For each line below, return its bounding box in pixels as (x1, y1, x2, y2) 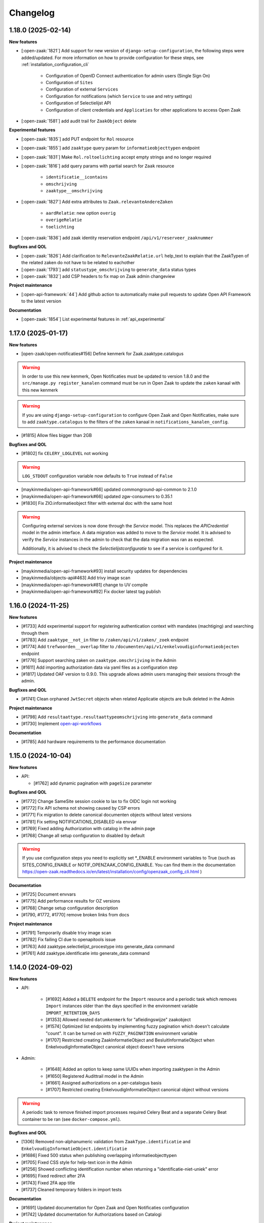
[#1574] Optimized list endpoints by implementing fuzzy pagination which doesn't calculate (45, 1023, 230, 1029)
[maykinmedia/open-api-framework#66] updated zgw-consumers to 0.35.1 (21, 493, 173, 499)
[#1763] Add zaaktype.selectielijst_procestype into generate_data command (21, 943, 175, 949)
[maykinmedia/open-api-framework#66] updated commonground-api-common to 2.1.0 (21, 487, 197, 493)
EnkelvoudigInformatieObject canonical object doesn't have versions (45, 1044, 184, 1050)
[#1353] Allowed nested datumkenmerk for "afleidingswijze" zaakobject (45, 1017, 191, 1022)
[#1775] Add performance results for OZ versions (21, 898, 121, 904)
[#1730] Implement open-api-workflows (21, 721, 102, 726)
